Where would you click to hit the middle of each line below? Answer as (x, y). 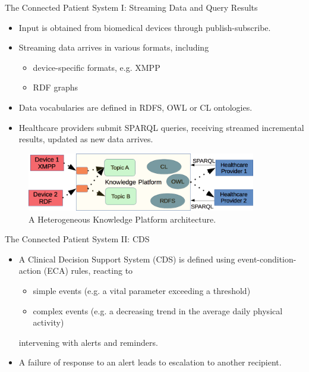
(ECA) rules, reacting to (88, 271)
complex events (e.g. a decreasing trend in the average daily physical (158, 310)
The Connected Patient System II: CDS (77, 239)
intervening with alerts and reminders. (88, 342)
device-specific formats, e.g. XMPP (97, 67)
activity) (48, 322)
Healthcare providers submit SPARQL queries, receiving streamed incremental (161, 127)
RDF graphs (55, 87)
